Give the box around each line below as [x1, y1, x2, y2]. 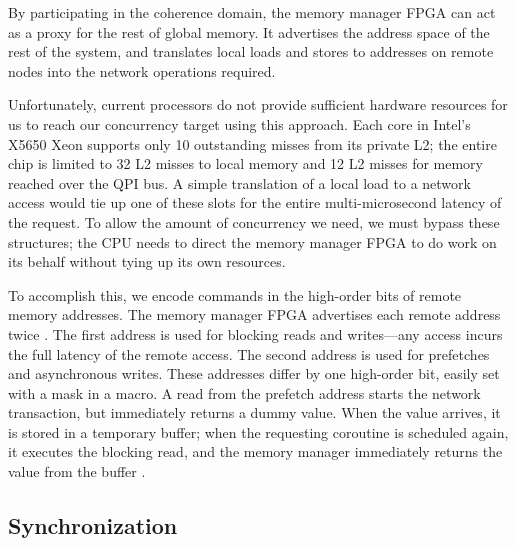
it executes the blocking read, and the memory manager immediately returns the [8, 441, 503, 462]
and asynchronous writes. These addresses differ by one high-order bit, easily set [8, 363, 500, 384]
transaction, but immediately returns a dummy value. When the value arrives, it [8, 402, 501, 423]
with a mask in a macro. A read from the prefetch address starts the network [8, 382, 481, 403]
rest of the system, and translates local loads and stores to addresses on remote [8, 41, 494, 62]
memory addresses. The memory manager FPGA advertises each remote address [8, 304, 501, 325]
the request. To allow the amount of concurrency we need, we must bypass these [8, 211, 500, 232]
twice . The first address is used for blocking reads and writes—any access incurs [8, 323, 503, 344]
